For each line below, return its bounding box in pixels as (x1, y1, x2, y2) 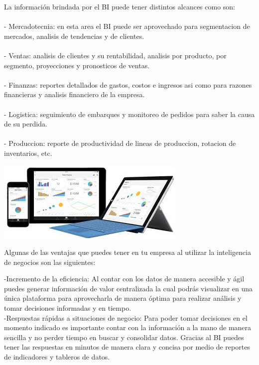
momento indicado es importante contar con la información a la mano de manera (4, 322, 252, 333)
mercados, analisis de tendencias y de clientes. (4, 30, 144, 41)
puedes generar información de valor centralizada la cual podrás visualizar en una (4, 283, 253, 293)
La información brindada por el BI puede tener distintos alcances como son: (4, 1, 236, 11)
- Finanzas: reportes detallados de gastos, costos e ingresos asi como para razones (4, 79, 252, 90)
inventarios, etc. (4, 147, 52, 158)
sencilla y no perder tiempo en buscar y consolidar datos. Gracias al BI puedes (4, 332, 244, 342)
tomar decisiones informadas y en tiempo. (4, 303, 131, 313)
